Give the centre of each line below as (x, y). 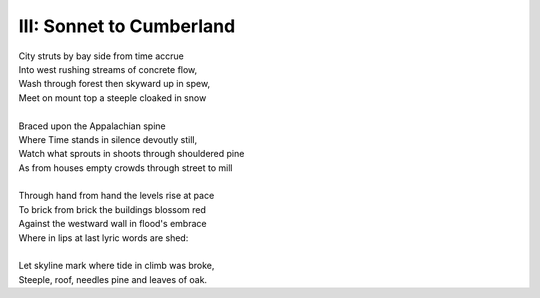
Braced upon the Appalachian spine (92, 126)
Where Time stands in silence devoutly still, (108, 139)
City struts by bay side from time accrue (101, 56)
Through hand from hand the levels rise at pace (116, 196)
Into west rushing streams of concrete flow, (108, 69)
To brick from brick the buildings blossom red (112, 209)
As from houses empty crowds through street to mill (126, 167)
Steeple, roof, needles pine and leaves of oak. (113, 279)
